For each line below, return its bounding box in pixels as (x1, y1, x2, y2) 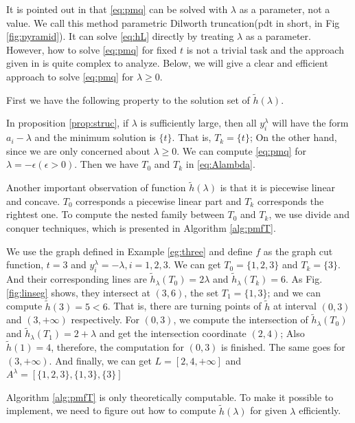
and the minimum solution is (34, 130, 156, 144)
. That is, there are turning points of (107, 299, 262, 313)
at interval (273, 299, 317, 313)
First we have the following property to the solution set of (6, 92, 250, 107)
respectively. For (71, 312, 140, 327)
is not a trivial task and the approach (186, 42, 344, 56)
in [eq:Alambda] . (185, 157, 255, 171)
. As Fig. (286, 272, 323, 286)
